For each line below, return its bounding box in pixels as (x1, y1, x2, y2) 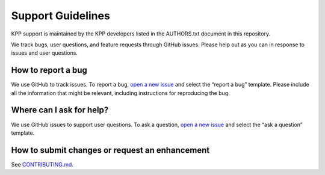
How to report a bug (11, 65, 87, 75)
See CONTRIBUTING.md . (11, 161, 73, 168)
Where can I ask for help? (11, 105, 109, 115)
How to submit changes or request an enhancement (11, 145, 210, 155)
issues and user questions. (11, 49, 78, 57)
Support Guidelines (11, 9, 111, 22)
